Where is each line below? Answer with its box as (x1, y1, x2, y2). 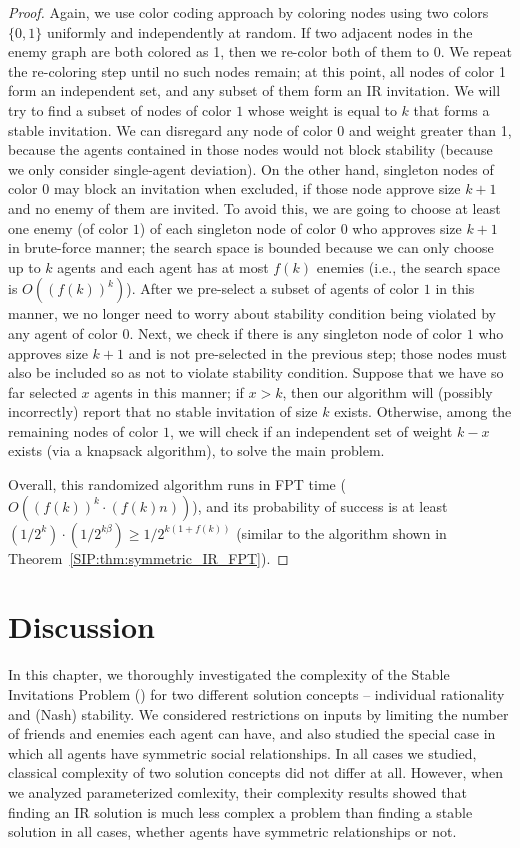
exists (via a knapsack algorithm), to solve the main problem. (8, 440, 385, 461)
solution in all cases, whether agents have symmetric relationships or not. (8, 821, 457, 842)
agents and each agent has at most (57, 256, 269, 277)
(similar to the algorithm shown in (236, 522, 447, 543)
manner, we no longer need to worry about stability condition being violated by (8, 303, 496, 324)
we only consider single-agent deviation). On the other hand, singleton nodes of (8, 158, 494, 179)
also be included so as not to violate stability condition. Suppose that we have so (8, 362, 504, 383)
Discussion (8, 606, 155, 647)
